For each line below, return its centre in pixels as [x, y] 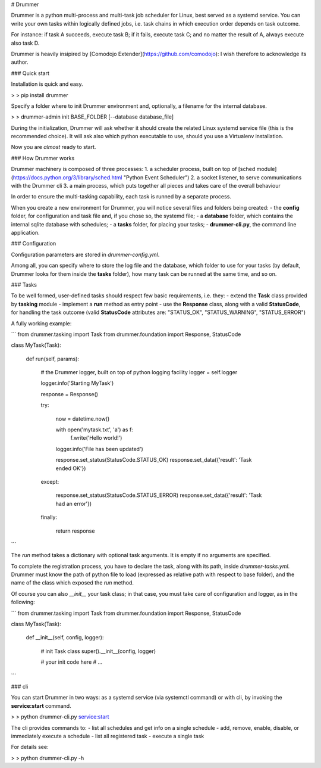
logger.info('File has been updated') [100, 449]
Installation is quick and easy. [47, 84]
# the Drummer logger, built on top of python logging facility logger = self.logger [139, 372]
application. [25, 232]
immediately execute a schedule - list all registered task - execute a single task [108, 736]
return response [75, 531]
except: [50, 481]
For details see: [30, 747]
